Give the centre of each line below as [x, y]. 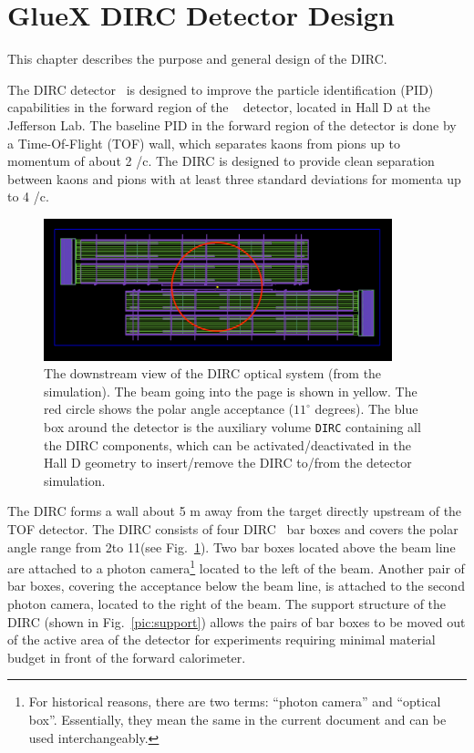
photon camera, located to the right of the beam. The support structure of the [227, 604]
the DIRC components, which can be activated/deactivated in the [227, 444]
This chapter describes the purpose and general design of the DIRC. [197, 59]
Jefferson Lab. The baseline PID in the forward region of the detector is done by [232, 124]
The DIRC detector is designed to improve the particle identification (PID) [221, 89]
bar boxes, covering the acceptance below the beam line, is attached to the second [236, 586]
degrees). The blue [366, 409]
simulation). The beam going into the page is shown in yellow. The [231, 391]
